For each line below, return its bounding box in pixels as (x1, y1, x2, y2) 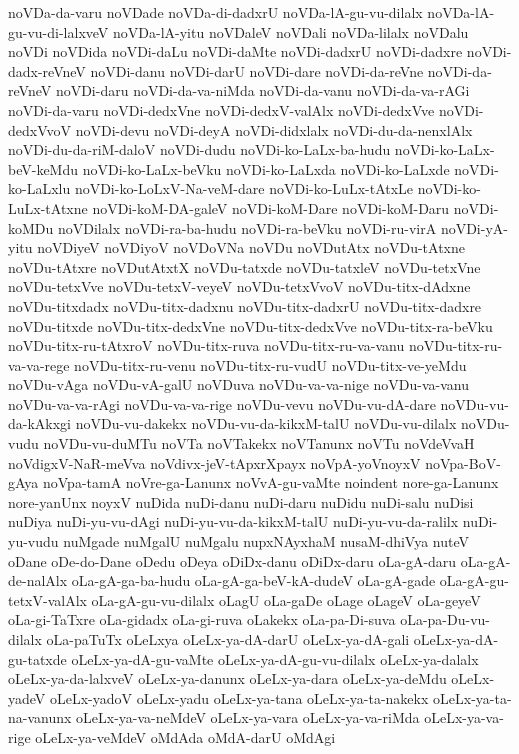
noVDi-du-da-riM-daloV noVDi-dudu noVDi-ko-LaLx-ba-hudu (8, 139, 391, 160)
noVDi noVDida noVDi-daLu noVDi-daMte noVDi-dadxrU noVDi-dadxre (8, 41, 463, 62)
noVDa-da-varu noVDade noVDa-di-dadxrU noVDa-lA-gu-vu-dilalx (8, 2, 423, 22)
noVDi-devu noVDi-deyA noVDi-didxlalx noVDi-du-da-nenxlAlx (75, 119, 473, 140)
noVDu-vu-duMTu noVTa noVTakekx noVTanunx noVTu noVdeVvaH (43, 433, 475, 454)
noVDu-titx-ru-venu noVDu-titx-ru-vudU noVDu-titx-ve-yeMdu (74, 354, 467, 375)
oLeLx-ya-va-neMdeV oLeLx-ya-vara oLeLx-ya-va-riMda (76, 707, 420, 728)
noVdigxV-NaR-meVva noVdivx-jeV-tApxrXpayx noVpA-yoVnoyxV (8, 452, 421, 473)
